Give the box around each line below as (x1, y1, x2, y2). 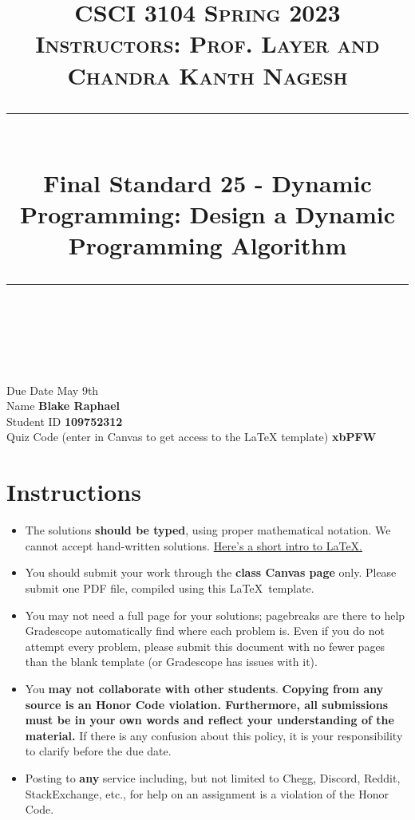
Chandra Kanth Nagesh (67, 58, 348, 91)
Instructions (6, 475, 141, 508)
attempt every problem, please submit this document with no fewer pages (25, 637, 385, 654)
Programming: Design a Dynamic (19, 198, 396, 231)
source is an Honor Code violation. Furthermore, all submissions (25, 696, 388, 712)
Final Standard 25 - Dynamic (43, 166, 372, 199)
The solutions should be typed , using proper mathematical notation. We (25, 522, 391, 538)
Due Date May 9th (6, 381, 99, 398)
